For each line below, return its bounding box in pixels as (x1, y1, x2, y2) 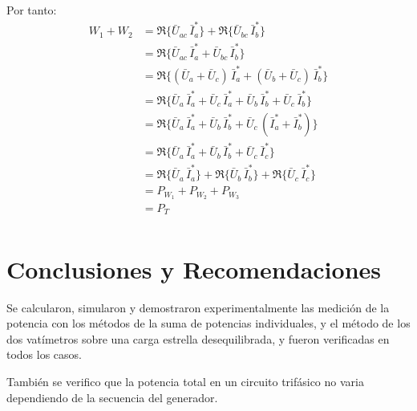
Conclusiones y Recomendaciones (6, 252, 381, 285)
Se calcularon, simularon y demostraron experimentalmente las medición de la (6, 299, 390, 315)
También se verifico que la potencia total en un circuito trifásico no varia (6, 373, 364, 390)
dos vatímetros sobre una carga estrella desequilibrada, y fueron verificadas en (6, 330, 390, 347)
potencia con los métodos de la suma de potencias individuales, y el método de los (6, 315, 411, 332)
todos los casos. (6, 346, 83, 363)
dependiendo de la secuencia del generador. (6, 389, 218, 405)
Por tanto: (6, 2, 57, 18)
